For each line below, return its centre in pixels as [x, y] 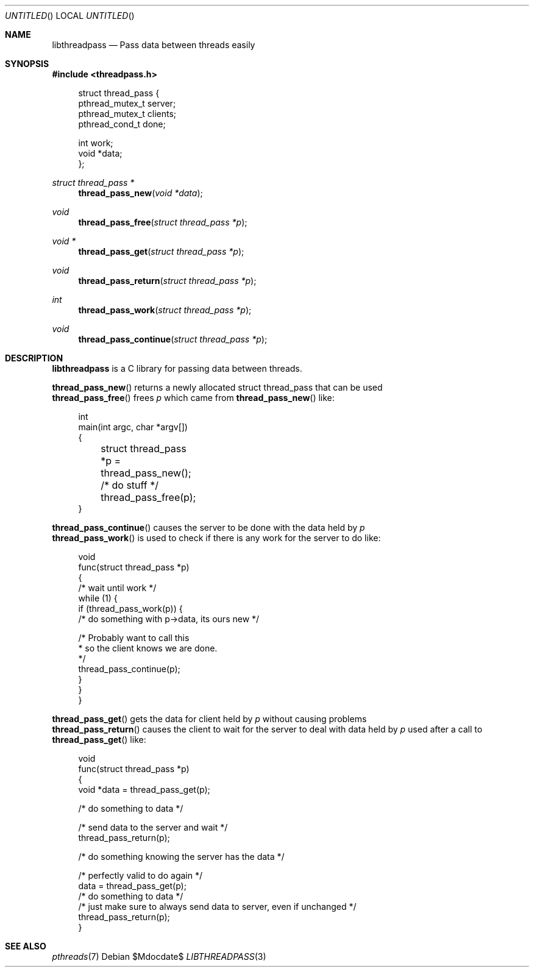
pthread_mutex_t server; [127, 103]
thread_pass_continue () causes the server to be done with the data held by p [208, 527]
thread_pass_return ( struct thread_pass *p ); [167, 281]
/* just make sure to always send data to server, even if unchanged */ [217, 906]
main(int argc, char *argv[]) [133, 427]
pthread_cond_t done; [122, 124]
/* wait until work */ [117, 588]
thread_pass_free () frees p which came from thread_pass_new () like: [193, 398]
